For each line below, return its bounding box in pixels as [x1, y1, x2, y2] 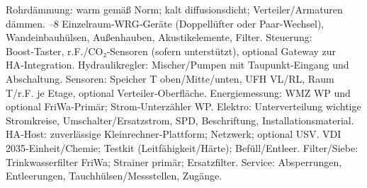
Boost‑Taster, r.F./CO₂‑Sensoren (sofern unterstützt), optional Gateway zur [6, 43, 337, 58]
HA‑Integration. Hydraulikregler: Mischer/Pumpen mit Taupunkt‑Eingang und [6, 57, 349, 72]
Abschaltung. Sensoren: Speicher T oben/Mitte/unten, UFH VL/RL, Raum [6, 71, 334, 86]
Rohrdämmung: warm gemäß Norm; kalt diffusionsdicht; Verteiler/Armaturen [6, 2, 343, 16]
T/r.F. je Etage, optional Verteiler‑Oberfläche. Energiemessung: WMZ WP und [6, 85, 351, 100]
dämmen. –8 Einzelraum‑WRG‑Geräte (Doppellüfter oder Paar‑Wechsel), [6, 16, 324, 30]
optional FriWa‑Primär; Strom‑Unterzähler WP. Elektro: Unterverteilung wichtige [6, 99, 361, 114]
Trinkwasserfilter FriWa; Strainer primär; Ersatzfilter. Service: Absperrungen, [6, 154, 342, 169]
